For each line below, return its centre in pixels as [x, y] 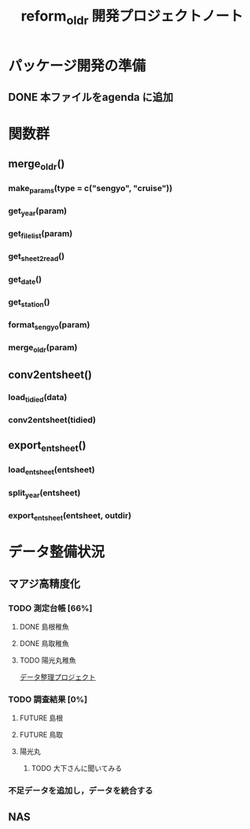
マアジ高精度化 [44, 583]
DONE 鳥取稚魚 [44, 643]
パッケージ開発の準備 [77, 66]
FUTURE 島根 [41, 718]
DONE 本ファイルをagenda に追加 [91, 97]
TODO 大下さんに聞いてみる [77, 768]
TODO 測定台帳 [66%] [50, 608]
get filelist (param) [40, 234]
